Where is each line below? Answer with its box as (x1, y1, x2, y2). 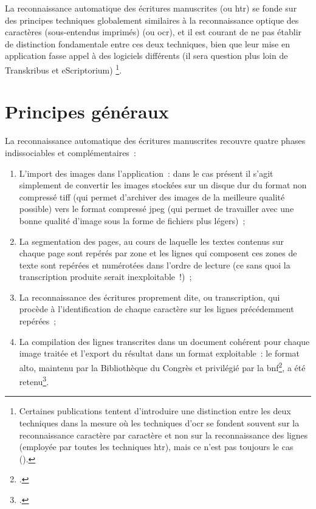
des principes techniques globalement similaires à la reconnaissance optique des (5, 13, 299, 26)
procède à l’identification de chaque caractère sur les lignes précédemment (19, 302, 294, 315)
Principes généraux (5, 99, 169, 124)
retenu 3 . (19, 374, 49, 388)
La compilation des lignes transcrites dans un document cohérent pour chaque (19, 335, 310, 347)
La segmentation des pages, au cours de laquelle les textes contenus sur (19, 234, 284, 247)
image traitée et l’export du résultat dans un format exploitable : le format (19, 347, 300, 360)
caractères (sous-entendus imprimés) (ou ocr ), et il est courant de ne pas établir (5, 26, 302, 38)
